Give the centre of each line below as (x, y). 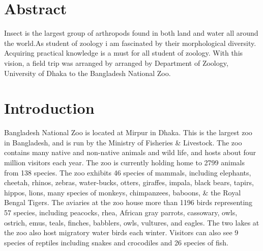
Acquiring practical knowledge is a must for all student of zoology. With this (124, 53)
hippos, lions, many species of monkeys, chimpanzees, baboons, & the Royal (123, 192)
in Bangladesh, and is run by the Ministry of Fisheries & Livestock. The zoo (123, 142)
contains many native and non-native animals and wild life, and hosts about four (130, 152)
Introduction (49, 108)
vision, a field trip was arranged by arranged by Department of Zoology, (116, 62)
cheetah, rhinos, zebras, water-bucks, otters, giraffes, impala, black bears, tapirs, (129, 182)
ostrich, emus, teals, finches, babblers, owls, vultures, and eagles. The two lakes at (132, 222)
